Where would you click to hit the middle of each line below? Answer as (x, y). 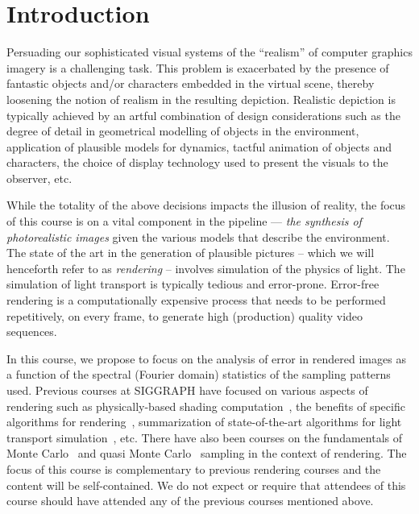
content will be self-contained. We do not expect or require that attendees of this (206, 485)
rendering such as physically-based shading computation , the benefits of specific (206, 406)
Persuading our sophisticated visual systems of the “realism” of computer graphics (209, 52)
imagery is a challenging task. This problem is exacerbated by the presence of (198, 67)
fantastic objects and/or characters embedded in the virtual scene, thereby (191, 83)
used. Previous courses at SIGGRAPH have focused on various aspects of (187, 390)
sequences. (32, 332)
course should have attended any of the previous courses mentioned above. (190, 501)
